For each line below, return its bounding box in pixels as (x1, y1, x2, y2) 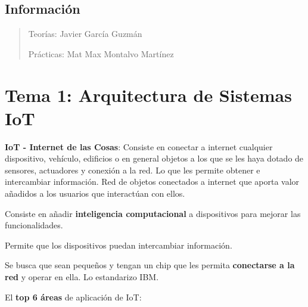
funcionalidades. (5, 219, 63, 231)
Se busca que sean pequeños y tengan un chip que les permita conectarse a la (5, 259, 295, 271)
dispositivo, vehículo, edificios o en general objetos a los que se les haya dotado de (5, 152, 304, 165)
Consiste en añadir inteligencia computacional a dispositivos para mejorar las (5, 207, 301, 219)
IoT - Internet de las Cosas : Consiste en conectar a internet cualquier (5, 140, 273, 153)
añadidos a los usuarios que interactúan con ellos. (5, 187, 185, 200)
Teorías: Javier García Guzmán (28, 27, 142, 40)
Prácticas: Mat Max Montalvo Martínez (28, 47, 174, 60)
